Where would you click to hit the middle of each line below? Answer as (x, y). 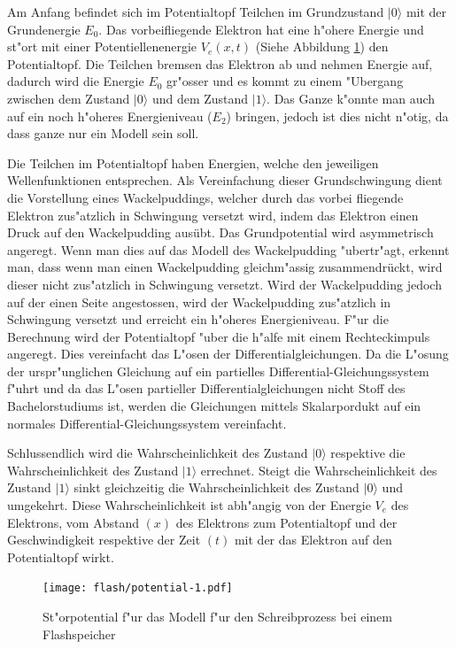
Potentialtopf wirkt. (61, 556)
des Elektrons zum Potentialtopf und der (286, 522)
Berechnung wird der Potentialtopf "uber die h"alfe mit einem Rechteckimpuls (219, 336)
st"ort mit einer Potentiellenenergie (102, 46)
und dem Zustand (200, 98)
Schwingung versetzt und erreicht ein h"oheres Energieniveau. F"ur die (198, 319)
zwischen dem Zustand (69, 98)
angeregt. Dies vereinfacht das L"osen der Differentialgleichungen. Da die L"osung (228, 354)
